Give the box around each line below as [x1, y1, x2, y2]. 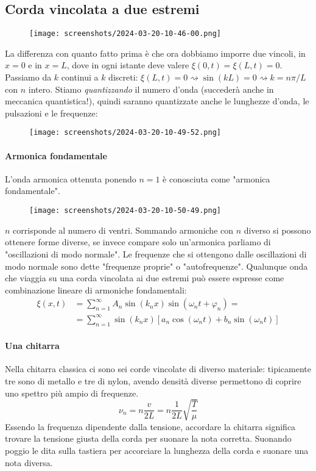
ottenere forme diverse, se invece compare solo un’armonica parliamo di [5, 235, 271, 248]
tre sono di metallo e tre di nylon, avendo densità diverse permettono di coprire [5, 375, 301, 387]
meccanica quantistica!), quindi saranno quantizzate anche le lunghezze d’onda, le [5, 95, 309, 107]
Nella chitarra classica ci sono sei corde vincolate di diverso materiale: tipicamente [5, 362, 311, 375]
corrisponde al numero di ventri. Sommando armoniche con [13, 223, 234, 236]
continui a [61, 71, 99, 84]
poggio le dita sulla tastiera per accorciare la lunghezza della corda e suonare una [5, 444, 309, 456]
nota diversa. [5, 456, 53, 469]
